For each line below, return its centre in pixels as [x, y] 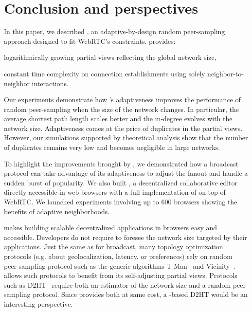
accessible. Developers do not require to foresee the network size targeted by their [126, 237]
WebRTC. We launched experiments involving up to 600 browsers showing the [121, 202]
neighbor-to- [225, 73]
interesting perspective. [38, 303]
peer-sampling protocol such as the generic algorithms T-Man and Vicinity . [120, 266]
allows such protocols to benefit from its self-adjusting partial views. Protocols [121, 275]
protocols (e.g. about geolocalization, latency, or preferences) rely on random [118, 256]
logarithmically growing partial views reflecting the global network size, [110, 57]
